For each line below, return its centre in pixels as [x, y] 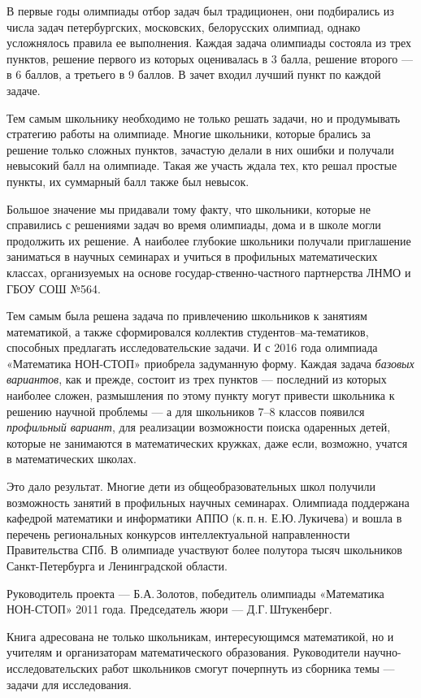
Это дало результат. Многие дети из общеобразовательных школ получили [191, 486]
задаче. [24, 90]
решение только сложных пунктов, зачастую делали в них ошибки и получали [200, 149]
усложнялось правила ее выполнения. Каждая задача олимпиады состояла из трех [209, 43]
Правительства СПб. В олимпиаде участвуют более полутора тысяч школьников [204, 550]
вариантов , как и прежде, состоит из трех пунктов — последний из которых [197, 379]
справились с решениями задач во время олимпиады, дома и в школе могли [194, 225]
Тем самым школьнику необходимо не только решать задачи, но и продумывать [204, 117]
